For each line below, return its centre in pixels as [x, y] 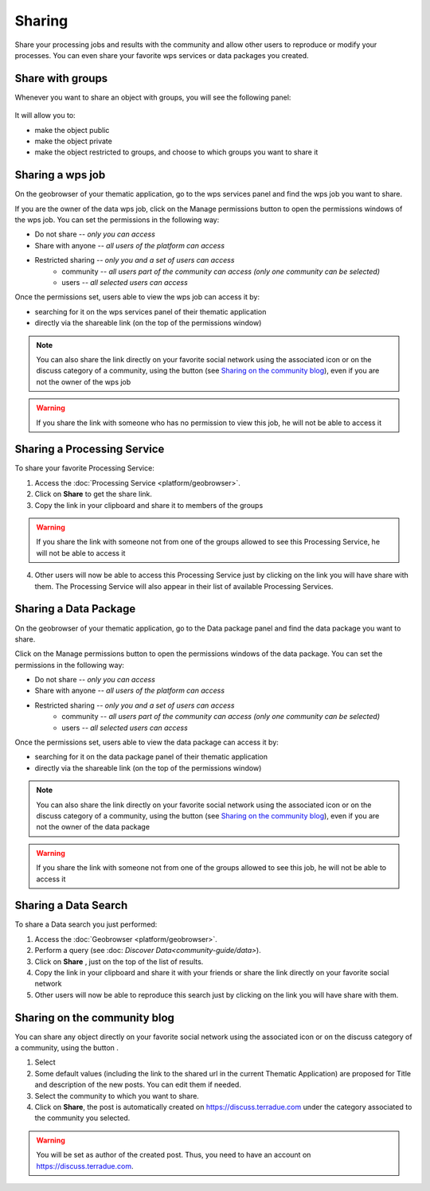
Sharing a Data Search [71, 906]
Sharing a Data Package [75, 609]
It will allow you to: [45, 115]
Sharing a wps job [60, 175]
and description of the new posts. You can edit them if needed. [138, 1085]
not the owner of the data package [93, 827]
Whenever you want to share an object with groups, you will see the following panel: [153, 97]
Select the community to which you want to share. [117, 1095]
